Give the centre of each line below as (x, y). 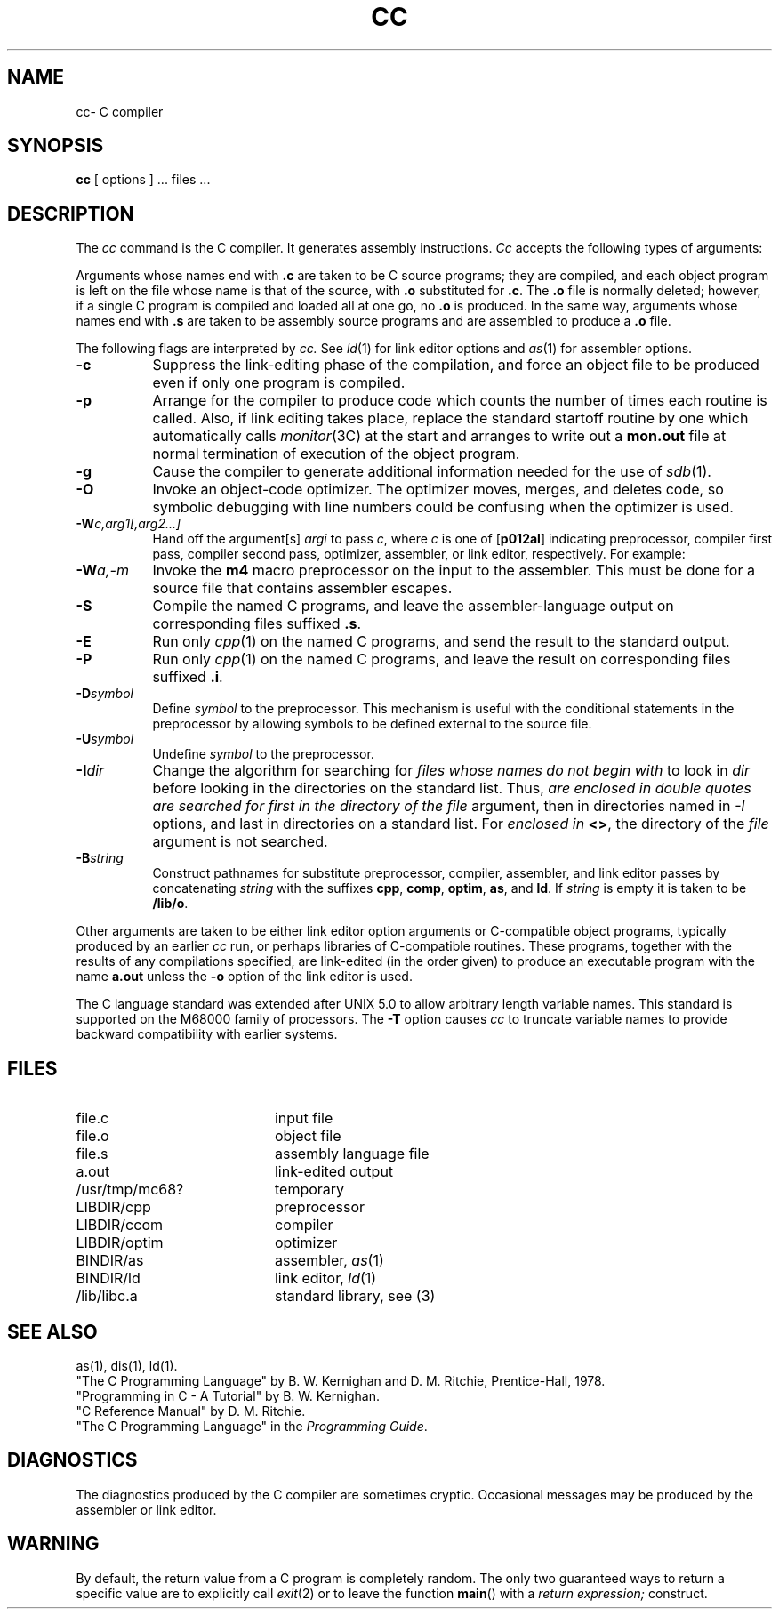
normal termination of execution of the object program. (336, 454)
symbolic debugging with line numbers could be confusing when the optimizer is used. (443, 507)
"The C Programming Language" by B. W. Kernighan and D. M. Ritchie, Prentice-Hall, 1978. (341, 1380)
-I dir (90, 771)
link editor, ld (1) (325, 1278)
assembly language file (352, 1154)
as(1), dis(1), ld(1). (127, 1365)
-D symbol (104, 694)
